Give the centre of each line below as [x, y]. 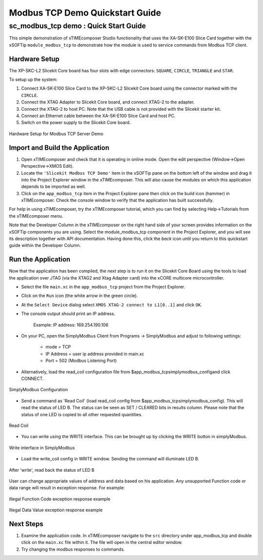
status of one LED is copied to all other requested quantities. [82, 414]
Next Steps [26, 524]
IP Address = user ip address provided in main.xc [95, 354]
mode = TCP [58, 347]
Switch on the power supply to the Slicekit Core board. [76, 122]
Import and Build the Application [59, 148]
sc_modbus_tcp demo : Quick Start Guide [77, 26]
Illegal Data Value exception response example [56, 510]
